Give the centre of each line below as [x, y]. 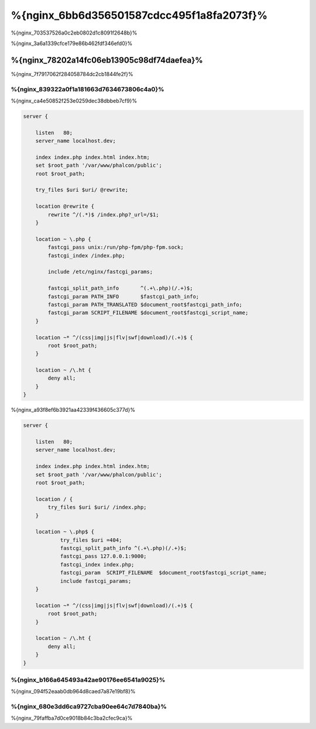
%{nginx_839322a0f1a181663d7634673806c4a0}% [87, 89]
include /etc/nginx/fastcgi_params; [100, 272]
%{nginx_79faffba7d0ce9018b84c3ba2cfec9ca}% [72, 718]
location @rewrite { [65, 207]
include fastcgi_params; [96, 581]
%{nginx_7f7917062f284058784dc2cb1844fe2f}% [72, 74]
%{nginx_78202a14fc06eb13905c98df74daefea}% [107, 60]
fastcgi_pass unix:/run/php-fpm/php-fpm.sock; [116, 247]
